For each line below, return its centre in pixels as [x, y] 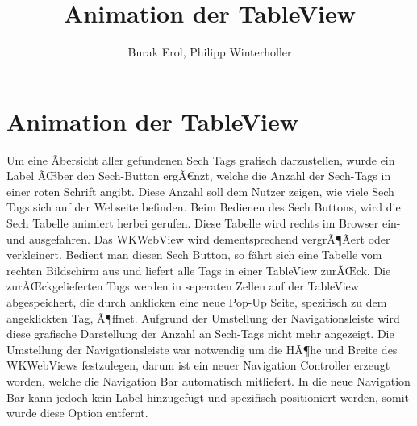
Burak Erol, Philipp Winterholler [210, 52]
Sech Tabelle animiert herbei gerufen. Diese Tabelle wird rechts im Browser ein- [204, 223]
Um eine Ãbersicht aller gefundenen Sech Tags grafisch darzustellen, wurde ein [201, 159]
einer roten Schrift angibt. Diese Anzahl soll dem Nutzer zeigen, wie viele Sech [200, 191]
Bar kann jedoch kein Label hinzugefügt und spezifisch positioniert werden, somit [208, 397]
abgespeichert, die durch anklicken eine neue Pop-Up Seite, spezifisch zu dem [197, 302]
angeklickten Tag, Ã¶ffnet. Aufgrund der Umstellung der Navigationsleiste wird [203, 317]
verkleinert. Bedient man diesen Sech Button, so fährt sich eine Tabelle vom [194, 255]
